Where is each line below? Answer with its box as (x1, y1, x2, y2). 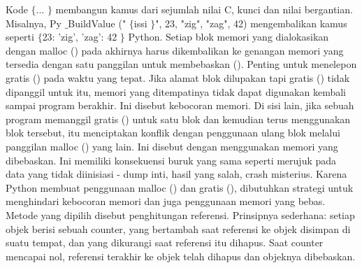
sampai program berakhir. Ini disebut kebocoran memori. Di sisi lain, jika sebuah (6, 98, 354, 113)
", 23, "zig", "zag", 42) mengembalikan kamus (155, 15, 347, 30)
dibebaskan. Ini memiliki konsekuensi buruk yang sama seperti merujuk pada (6, 153, 337, 167)
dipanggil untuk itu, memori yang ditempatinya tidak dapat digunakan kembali (6, 84, 347, 99)
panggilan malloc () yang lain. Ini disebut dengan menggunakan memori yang (6, 139, 338, 153)
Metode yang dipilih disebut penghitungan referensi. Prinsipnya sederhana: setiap (6, 207, 355, 222)
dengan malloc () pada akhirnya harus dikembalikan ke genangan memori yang (6, 43, 344, 57)
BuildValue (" (68, 15, 126, 30)
